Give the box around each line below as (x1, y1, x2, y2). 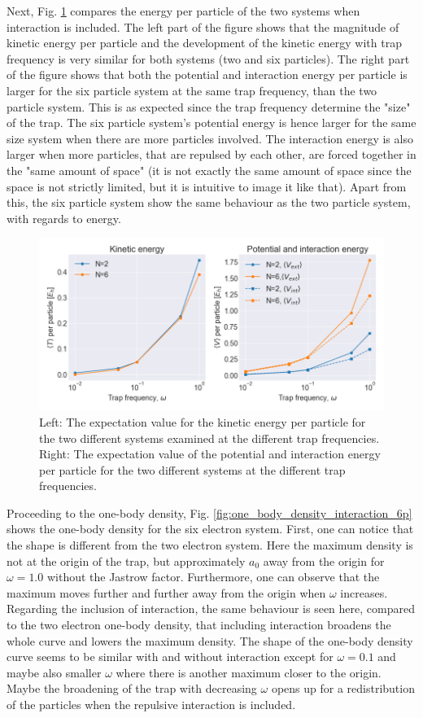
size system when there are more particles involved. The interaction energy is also (7, 129, 413, 147)
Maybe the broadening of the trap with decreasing (7, 680, 257, 697)
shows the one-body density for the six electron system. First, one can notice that (7, 520, 414, 537)
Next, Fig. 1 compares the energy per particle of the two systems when (7, 2, 360, 19)
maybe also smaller (7, 663, 102, 681)
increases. (340, 584, 388, 601)
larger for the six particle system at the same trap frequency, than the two (7, 81, 377, 99)
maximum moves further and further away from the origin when (7, 584, 326, 601)
